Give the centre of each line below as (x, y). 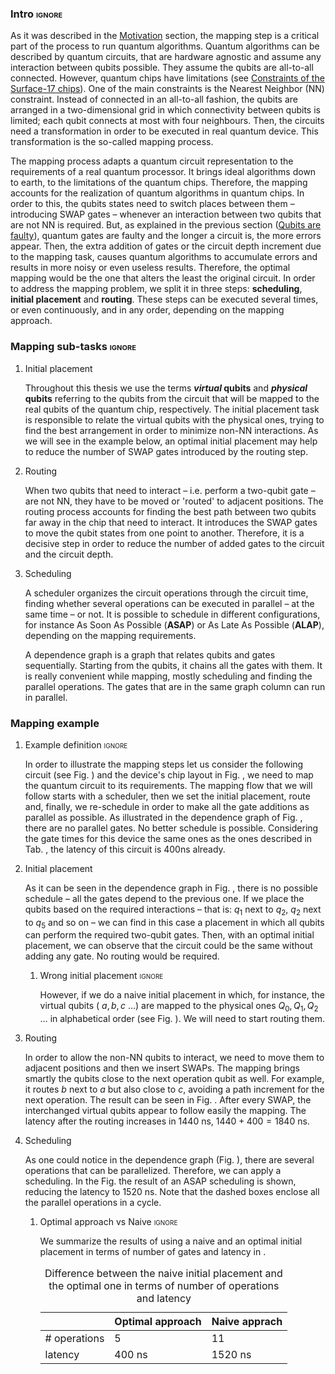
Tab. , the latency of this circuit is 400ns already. (125, 849)
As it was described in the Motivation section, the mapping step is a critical (165, 36)
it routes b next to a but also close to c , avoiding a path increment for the (174, 1089)
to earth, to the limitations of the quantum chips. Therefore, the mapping (159, 183)
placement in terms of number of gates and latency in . (153, 1252)
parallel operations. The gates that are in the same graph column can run (175, 686)
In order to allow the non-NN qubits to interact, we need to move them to (174, 1058)
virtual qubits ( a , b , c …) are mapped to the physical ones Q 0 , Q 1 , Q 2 (179, 1007)
